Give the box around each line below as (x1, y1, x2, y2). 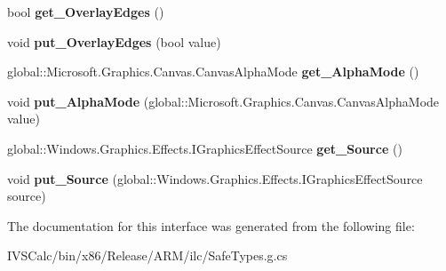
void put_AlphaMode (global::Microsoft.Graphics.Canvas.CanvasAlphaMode (7, 92, 440, 110)
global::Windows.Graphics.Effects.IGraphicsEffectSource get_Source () (7, 139, 402, 157)
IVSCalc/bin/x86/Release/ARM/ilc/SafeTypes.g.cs (7, 246, 288, 265)
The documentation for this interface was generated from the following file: (7, 216, 415, 235)
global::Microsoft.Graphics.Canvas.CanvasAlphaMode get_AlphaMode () (7, 62, 419, 81)
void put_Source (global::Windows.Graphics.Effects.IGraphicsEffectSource (7, 169, 423, 187)
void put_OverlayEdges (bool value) (7, 32, 221, 51)
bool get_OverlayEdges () (7, 3, 164, 20)
